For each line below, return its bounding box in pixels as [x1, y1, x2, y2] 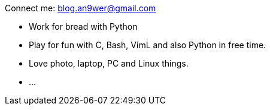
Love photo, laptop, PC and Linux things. [29, 58, 189, 68]
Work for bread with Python [29, 21, 138, 32]
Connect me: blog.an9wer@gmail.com [5, 3, 156, 13]
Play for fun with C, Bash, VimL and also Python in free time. [29, 40, 266, 50]
